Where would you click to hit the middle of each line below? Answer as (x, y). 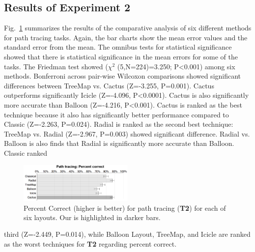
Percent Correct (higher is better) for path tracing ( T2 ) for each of (125, 208)
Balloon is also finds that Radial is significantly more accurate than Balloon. (119, 143)
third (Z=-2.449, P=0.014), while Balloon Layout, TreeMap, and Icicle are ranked (127, 234)
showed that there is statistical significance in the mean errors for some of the (121, 56)
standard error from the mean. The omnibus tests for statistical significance (118, 47)
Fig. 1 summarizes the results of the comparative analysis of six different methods (128, 28)
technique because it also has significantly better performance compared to (116, 114)
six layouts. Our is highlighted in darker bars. (92, 217)
